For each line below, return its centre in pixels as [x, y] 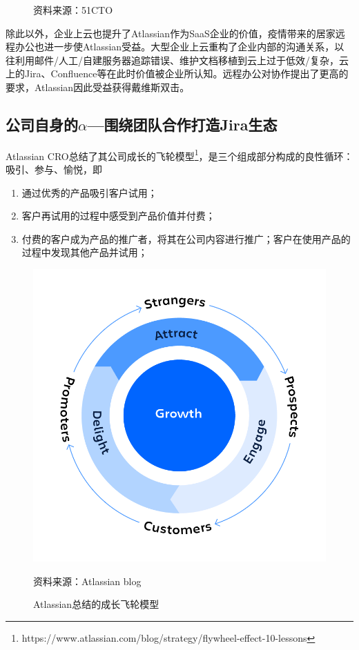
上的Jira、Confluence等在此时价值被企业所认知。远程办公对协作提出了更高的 [177, 73]
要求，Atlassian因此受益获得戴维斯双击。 [98, 87]
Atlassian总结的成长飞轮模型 [96, 604]
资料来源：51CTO [73, 10]
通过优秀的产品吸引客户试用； [89, 192]
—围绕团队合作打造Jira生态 [182, 124]
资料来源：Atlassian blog [87, 581]
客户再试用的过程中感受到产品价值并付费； [118, 216]
